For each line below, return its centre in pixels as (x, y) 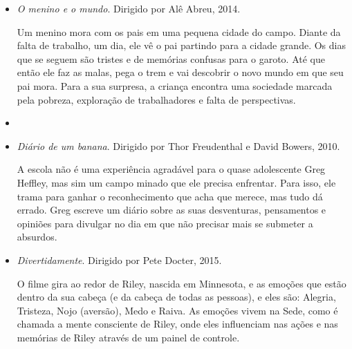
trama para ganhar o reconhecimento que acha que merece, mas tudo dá (170, 196)
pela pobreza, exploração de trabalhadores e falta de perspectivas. (156, 99)
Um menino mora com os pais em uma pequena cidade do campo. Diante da (179, 31)
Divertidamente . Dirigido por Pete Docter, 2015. (119, 260)
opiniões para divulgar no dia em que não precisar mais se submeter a (165, 223)
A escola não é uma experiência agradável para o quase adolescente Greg (171, 169)
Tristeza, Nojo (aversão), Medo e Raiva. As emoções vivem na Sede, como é (177, 310)
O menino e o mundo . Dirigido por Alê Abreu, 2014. (129, 8)
